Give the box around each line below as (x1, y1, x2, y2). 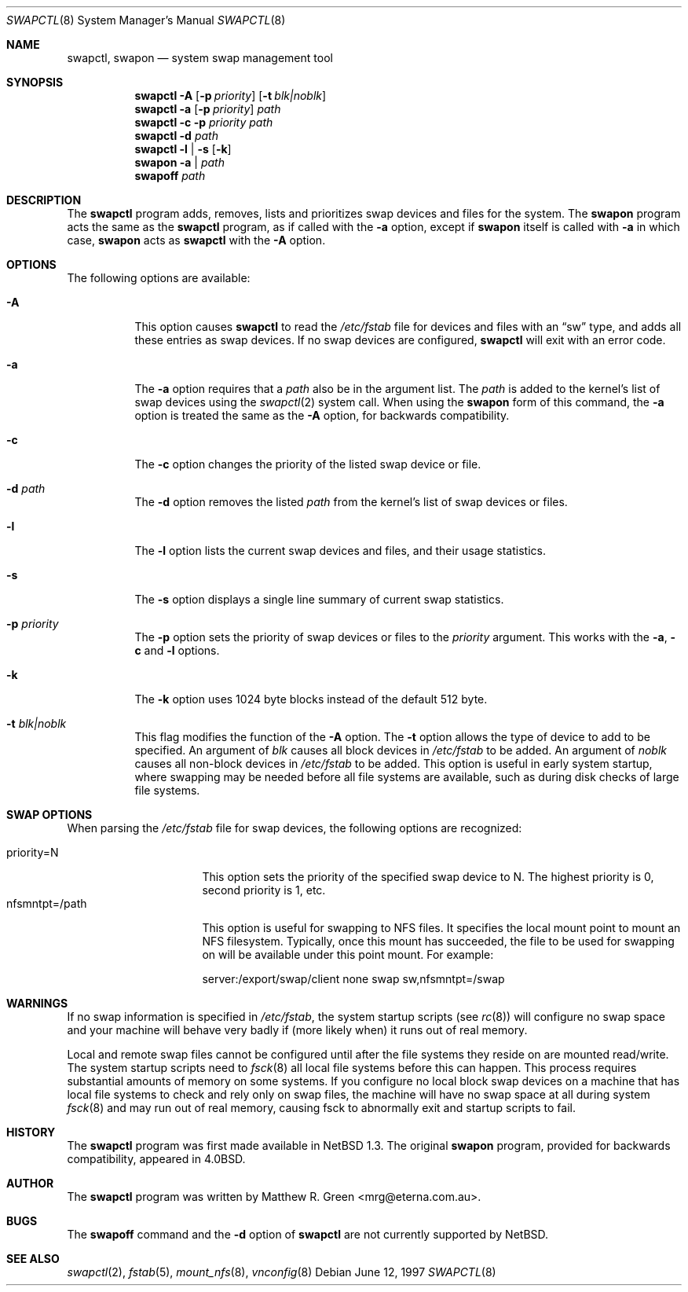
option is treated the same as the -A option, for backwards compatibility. (134, 409, 510, 422)
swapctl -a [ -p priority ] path (134, 102, 281, 116)
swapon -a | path (134, 156, 225, 169)
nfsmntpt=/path (6, 897, 87, 910)
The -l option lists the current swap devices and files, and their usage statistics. (134, 544, 546, 557)
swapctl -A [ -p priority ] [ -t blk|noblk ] (134, 89, 327, 102)
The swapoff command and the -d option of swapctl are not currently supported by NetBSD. (67, 1228, 549, 1241)
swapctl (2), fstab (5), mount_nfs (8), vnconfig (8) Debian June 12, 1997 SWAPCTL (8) (67, 1265, 496, 1279)
